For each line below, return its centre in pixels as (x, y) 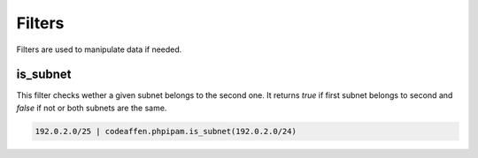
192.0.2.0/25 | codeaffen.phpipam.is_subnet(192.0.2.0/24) (166, 131)
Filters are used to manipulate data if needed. (99, 49)
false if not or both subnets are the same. (92, 108)
